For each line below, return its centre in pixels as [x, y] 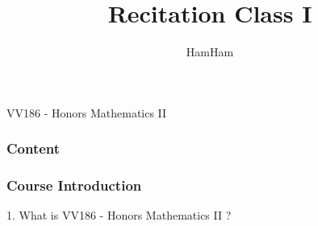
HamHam [210, 52]
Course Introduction [74, 185]
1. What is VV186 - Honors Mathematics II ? [119, 215]
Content [33, 148]
